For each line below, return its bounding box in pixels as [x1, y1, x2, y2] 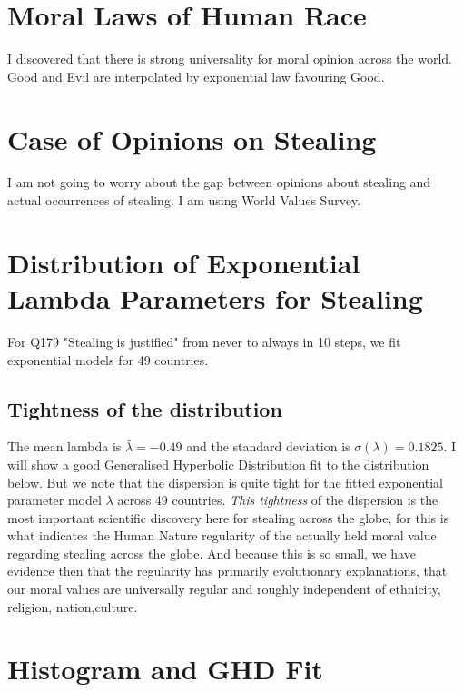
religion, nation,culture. [7, 597, 138, 616]
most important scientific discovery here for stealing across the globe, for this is [7, 508, 449, 527]
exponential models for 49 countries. [7, 350, 209, 369]
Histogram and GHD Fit [7, 650, 323, 687]
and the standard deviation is [186, 437, 350, 456]
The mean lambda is [7, 437, 122, 456]
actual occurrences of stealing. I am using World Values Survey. [7, 191, 360, 210]
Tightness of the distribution [7, 394, 282, 422]
